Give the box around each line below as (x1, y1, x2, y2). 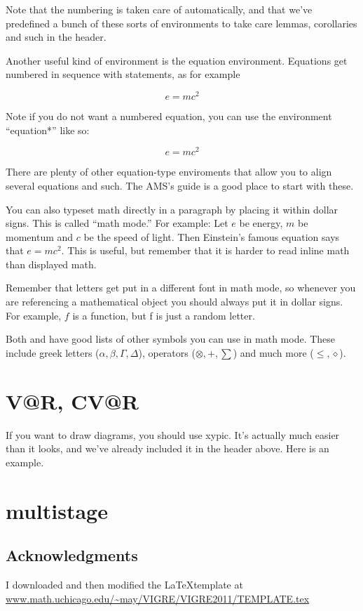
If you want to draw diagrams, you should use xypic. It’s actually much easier (6, 427, 340, 442)
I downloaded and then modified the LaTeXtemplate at (6, 577, 243, 591)
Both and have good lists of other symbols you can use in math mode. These (6, 331, 336, 346)
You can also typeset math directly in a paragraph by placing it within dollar (6, 202, 338, 216)
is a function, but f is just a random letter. (72, 308, 255, 322)
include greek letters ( (6, 345, 100, 360)
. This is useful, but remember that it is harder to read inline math (61, 243, 350, 258)
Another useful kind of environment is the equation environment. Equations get (6, 53, 348, 67)
